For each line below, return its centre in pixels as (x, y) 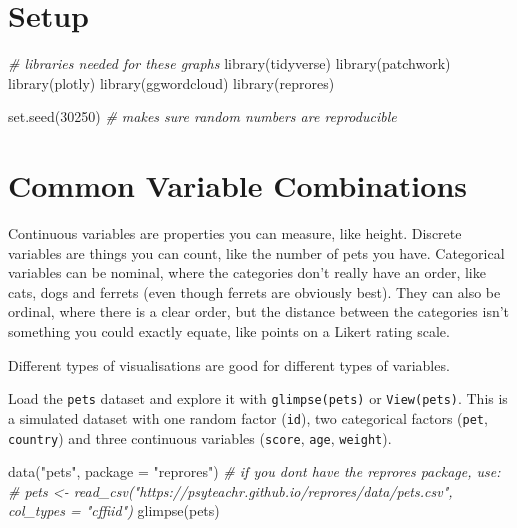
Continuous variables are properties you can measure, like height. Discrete (235, 233)
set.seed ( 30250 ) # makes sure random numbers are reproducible (202, 116)
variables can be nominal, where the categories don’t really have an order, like (247, 272)
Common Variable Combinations (238, 185)
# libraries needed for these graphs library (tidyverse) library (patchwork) (229, 63)
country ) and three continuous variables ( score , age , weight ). (200, 437)
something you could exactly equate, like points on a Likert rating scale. (229, 331)
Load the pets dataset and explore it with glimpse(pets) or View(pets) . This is (258, 398)
